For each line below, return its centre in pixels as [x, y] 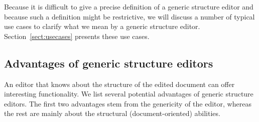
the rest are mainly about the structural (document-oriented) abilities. [112, 113]
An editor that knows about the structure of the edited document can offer [119, 84]
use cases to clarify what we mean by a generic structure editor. [102, 26]
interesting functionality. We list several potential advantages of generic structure [129, 94]
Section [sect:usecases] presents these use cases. [77, 36]
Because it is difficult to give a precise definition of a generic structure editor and [129, 6]
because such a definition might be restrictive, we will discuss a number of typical [129, 16]
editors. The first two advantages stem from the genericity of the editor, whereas [128, 103]
